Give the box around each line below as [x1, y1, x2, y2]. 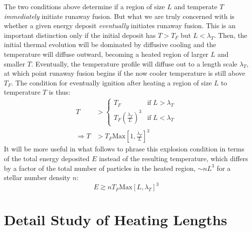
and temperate [174, 1, 218, 11]
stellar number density [4, 172, 70, 182]
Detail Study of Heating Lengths [4, 210, 227, 230]
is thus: [49, 87, 70, 97]
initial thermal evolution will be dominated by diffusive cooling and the [4, 39, 216, 50]
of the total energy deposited [4, 153, 90, 163]
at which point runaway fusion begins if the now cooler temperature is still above [4, 68, 246, 78]
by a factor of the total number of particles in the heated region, [4, 163, 196, 173]
